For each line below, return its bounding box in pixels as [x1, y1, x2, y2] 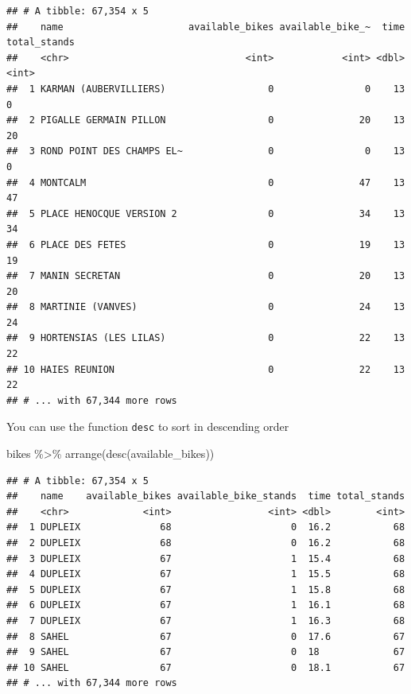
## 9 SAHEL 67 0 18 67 [6, 646, 405, 658]
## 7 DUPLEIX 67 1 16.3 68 [6, 615, 405, 627]
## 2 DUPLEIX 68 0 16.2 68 [6, 537, 405, 549]
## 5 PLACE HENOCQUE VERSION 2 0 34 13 [6, 207, 405, 219]
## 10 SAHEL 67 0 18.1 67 [6, 661, 405, 673]
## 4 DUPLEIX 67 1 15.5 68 [6, 568, 405, 580]
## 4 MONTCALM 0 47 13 [6, 176, 405, 188]
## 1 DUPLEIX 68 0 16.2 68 [6, 521, 405, 533]
